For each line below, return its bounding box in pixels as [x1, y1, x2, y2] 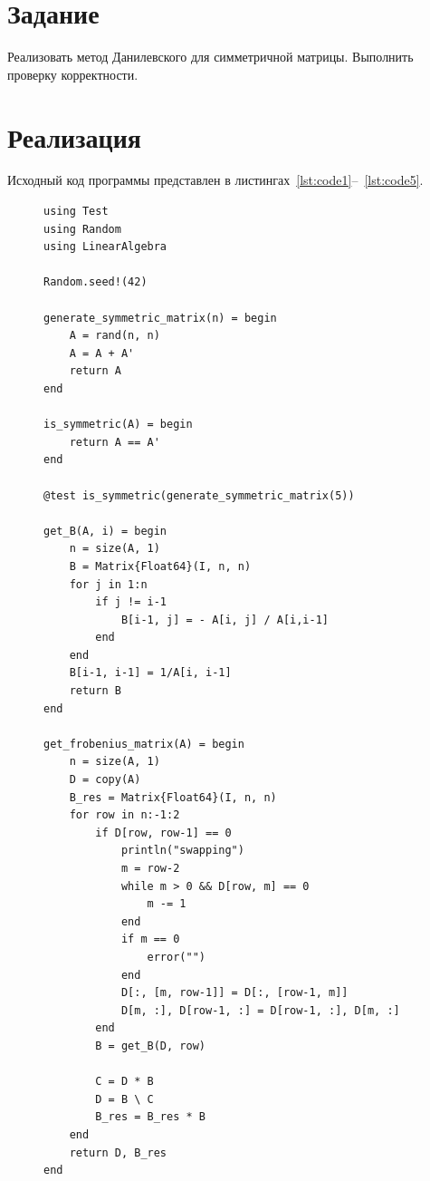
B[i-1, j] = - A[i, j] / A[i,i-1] [120, 613, 329, 626]
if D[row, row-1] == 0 [95, 826, 232, 839]
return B [69, 684, 121, 698]
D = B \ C [95, 1092, 154, 1106]
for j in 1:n [69, 577, 148, 591]
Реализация [7, 118, 141, 155]
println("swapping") [120, 844, 244, 857]
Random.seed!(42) [43, 276, 148, 289]
